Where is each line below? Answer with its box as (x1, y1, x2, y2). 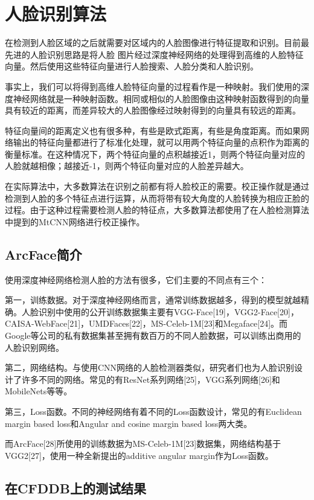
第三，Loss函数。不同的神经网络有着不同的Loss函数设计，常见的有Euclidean (5, 405, 302, 417)
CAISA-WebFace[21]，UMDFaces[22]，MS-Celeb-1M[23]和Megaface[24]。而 (5, 317, 288, 330)
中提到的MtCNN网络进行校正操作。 (5, 215, 145, 228)
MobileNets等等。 (5, 385, 72, 397)
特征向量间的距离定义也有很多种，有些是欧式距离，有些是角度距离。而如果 (5, 124, 301, 136)
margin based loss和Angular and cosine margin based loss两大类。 (5, 417, 252, 429)
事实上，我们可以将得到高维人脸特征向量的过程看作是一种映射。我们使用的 (5, 80, 301, 92)
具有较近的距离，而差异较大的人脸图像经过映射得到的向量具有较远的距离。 (5, 104, 301, 117)
